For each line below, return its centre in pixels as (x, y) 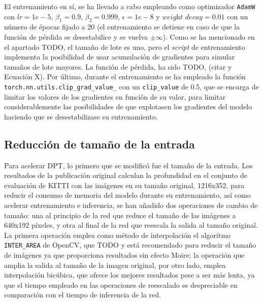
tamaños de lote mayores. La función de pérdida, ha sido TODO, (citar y (118, 66)
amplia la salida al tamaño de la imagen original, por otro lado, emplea (115, 265)
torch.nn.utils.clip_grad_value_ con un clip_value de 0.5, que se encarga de (131, 87)
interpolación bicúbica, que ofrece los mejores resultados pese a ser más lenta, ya (129, 275)
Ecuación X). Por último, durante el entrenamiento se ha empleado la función (125, 77)
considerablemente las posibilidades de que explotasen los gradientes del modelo (128, 107)
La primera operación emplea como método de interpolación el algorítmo (118, 235)
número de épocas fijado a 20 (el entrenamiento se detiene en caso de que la (122, 27)
